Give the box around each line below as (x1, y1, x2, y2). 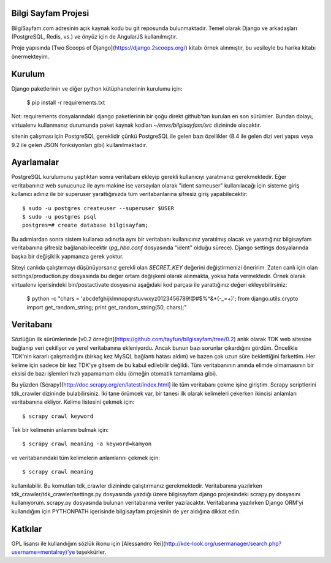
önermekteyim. (11, 53, 50, 60)
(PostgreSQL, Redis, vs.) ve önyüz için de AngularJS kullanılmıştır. (11, 32, 178, 40)
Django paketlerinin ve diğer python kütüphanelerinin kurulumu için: (11, 85, 183, 92)
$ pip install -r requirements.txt (26, 99, 105, 106)
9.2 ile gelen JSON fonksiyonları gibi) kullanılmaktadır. (11, 141, 147, 148)
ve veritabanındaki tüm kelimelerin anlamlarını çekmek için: (11, 454, 161, 461)
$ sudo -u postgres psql (22, 213, 97, 221)
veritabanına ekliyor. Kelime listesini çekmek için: (11, 398, 135, 406)
